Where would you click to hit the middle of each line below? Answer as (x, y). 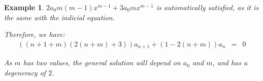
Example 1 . (24, 7)
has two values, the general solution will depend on (102, 63)
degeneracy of (25, 72)
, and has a (230, 63)
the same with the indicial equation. (59, 17)
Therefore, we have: (35, 34)
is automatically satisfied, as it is (207, 7)
